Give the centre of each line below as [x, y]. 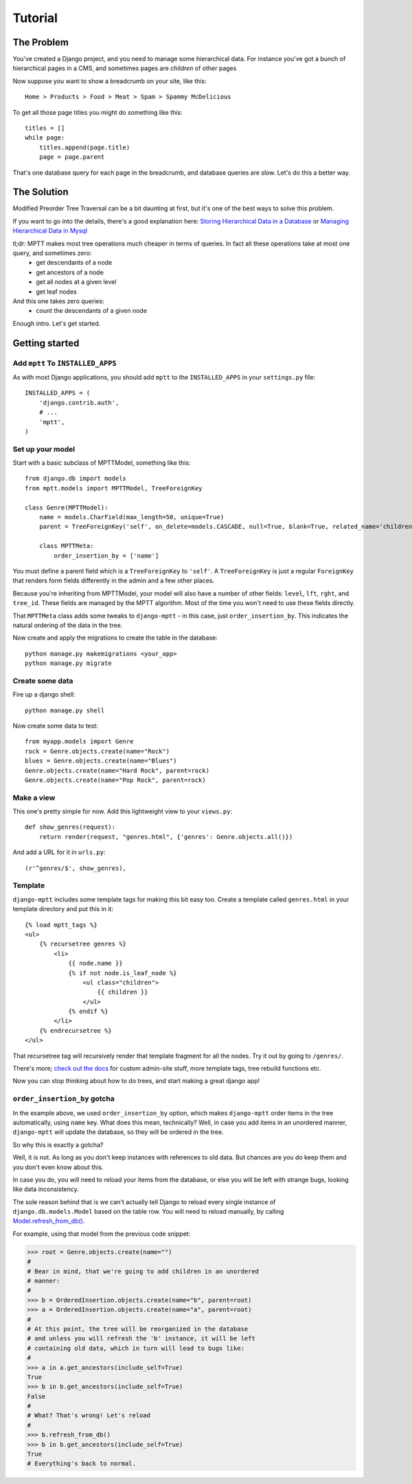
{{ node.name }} [95, 963]
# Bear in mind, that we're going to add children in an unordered [143, 1271]
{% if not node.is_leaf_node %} [123, 973]
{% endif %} [88, 1012]
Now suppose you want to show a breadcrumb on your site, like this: [110, 81]
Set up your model [44, 449]
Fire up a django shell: [44, 695]
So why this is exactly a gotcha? [58, 1144]
